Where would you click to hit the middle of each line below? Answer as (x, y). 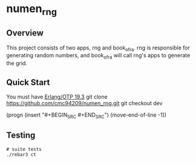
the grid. (17, 63)
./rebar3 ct (21, 155)
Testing (21, 136)
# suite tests (24, 149)
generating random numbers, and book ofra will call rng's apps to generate (98, 56)
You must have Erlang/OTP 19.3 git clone (57, 97)
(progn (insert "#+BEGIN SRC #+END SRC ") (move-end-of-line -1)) (87, 115)
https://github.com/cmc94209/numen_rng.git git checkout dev (84, 103)
